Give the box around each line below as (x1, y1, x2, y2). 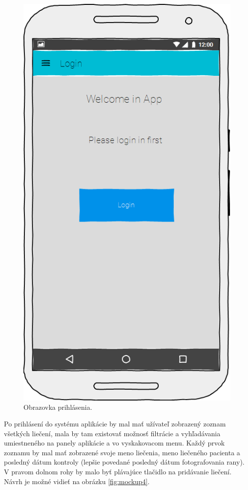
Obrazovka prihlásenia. (23, 402, 92, 412)
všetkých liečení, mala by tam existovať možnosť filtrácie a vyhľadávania (4, 428, 221, 438)
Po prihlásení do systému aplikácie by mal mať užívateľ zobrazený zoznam (4, 418, 226, 428)
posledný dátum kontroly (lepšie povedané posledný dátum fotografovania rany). (4, 457, 245, 467)
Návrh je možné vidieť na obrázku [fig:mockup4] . (4, 476, 150, 486)
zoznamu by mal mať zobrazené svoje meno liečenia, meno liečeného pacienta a (4, 447, 240, 457)
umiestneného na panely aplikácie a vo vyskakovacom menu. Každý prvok (4, 438, 225, 448)
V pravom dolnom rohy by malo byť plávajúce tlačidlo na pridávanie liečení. (4, 466, 232, 476)
